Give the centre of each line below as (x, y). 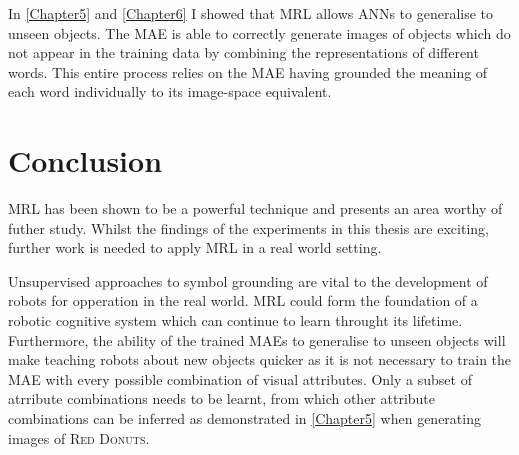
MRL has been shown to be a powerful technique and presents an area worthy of (255, 208)
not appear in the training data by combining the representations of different (243, 52)
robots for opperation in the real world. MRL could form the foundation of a (243, 300)
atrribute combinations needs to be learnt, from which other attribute (222, 398)
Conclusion (85, 160)
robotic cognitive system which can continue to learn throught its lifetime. (235, 320)
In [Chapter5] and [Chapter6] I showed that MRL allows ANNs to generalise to (251, 13)
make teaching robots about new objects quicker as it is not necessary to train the (260, 359)
